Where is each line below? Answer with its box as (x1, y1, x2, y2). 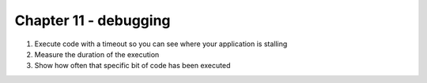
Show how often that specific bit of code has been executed (34, 61, 231, 70)
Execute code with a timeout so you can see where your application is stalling (34, 39, 288, 49)
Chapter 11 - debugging (14, 12, 171, 29)
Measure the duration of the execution (34, 49, 160, 59)
